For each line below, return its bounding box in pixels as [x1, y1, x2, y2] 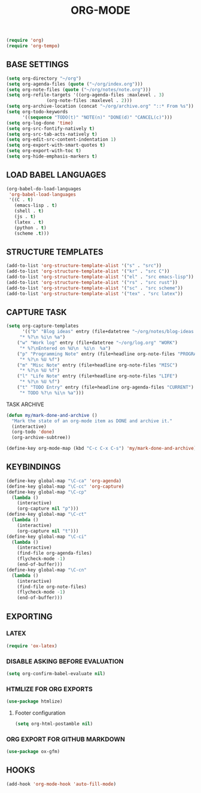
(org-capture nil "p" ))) [17, 506, 79, 512]
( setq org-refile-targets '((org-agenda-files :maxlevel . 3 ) [6, 92, 165, 98]
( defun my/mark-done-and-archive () [6, 412, 98, 418]
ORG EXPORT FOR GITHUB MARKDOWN [6, 735, 126, 743]
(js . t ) [14, 214, 36, 220]
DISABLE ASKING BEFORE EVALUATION [6, 657, 124, 665]
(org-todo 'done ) [11, 429, 55, 435]
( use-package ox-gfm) [6, 749, 60, 755]
